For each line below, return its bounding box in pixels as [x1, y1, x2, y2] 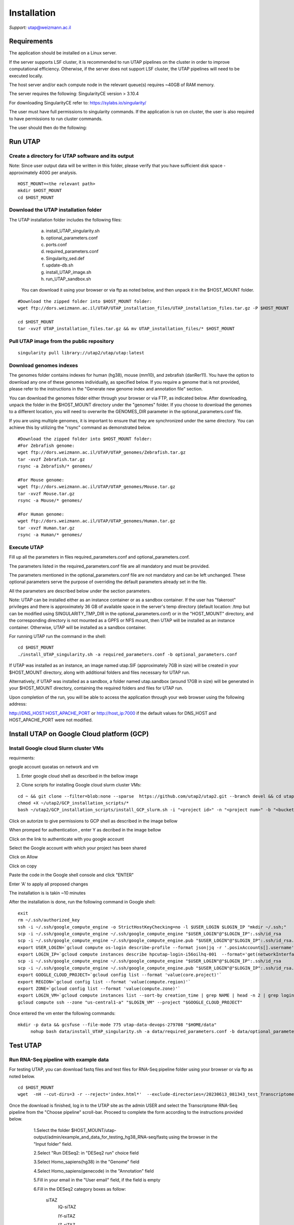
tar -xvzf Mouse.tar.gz [18, 490, 75, 496]
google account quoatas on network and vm [9, 764, 99, 770]
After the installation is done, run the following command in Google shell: [9, 899, 156, 905]
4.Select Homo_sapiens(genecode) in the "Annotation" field [33, 1168, 154, 1174]
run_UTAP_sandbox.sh [46, 276, 91, 282]
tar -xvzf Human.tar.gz [18, 525, 75, 531]
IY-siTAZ [58, 1213, 75, 1219]
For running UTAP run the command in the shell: [9, 634, 106, 639]
